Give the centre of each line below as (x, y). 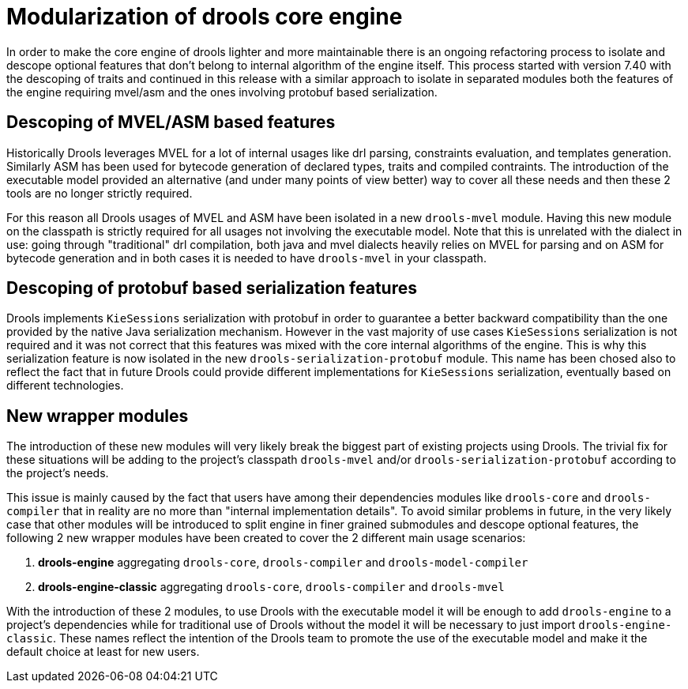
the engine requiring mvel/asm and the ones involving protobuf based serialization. (222, 92)
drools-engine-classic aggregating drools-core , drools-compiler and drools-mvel (271, 587)
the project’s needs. (58, 473)
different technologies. (65, 386)
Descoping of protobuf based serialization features (212, 288)
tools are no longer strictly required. (100, 193)
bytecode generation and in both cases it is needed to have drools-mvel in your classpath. (246, 258)
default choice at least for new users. (103, 652)
